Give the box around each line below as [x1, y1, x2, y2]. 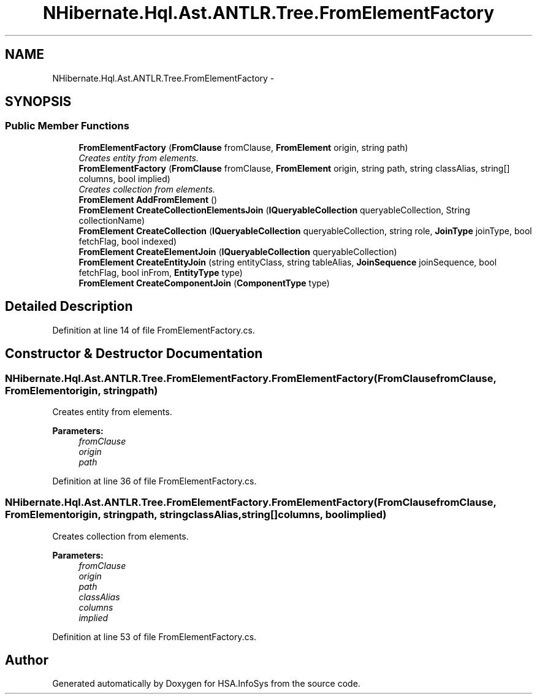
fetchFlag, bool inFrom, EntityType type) [78, 267, 243, 278]
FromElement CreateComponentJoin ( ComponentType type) [78, 277, 330, 288]
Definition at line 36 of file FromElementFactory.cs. [52, 475, 257, 486]
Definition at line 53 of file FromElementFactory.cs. [52, 631, 257, 642]
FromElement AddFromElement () [78, 194, 218, 205]
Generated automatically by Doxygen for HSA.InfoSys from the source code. [52, 678, 360, 689]
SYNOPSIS [5, 94, 72, 110]
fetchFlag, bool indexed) [78, 235, 177, 246]
